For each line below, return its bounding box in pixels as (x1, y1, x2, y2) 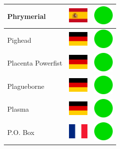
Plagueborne (7, 81, 45, 91)
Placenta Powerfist (7, 58, 63, 68)
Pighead (7, 34, 32, 45)
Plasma (7, 104, 29, 114)
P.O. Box (7, 127, 34, 137)
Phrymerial (7, 11, 46, 21)
